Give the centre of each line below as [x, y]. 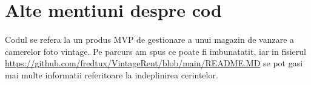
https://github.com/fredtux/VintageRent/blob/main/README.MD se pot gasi [154, 63]
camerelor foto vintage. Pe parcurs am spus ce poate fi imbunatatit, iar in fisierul [155, 51]
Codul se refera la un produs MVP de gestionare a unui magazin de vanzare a [150, 39]
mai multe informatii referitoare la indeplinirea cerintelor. [112, 74]
